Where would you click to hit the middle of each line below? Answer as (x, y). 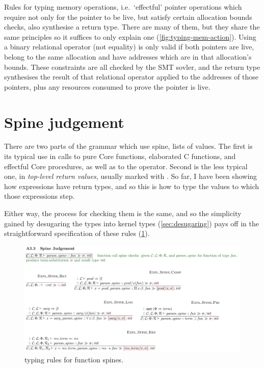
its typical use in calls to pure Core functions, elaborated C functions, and (120, 156)
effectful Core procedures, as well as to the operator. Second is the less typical (126, 166)
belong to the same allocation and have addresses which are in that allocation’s (128, 56)
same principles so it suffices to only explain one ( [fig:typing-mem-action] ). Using (130, 36)
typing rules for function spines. (74, 359)
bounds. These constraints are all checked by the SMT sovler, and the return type (132, 67)
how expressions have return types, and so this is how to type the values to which (132, 186)
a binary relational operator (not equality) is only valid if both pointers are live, (129, 47)
